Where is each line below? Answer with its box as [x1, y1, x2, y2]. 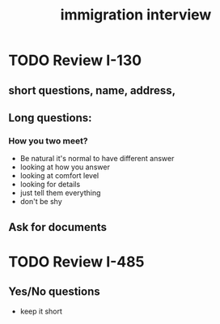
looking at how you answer [19, 162, 111, 172]
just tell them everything [19, 188, 101, 198]
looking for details [19, 180, 81, 190]
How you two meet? [8, 135, 88, 147]
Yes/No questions [8, 285, 101, 299]
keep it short [19, 306, 63, 316]
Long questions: [8, 111, 92, 125]
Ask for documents [8, 220, 108, 234]
